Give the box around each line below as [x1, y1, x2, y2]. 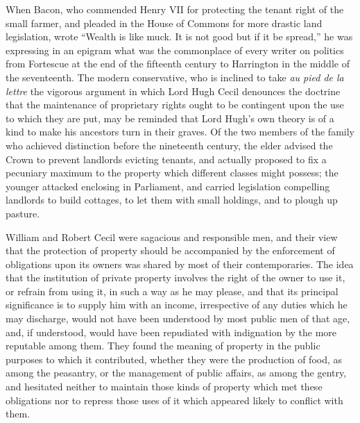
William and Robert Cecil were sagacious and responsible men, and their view [6, 229, 338, 244]
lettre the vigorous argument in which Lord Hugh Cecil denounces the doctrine [6, 83, 341, 98]
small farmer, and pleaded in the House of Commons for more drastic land [6, 15, 323, 30]
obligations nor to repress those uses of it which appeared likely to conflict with [6, 392, 343, 407]
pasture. [6, 206, 40, 220]
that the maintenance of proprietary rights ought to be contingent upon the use [6, 97, 344, 112]
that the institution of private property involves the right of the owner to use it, [6, 270, 345, 285]
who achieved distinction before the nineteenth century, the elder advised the [6, 138, 333, 152]
